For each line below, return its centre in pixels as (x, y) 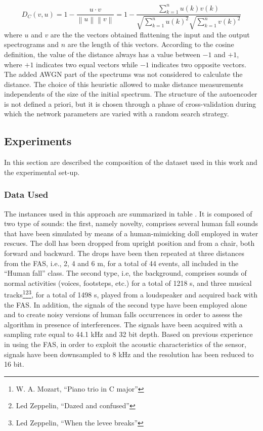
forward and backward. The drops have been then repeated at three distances (124, 253)
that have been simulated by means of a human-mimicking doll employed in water (131, 233)
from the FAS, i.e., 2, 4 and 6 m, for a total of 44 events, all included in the (121, 263)
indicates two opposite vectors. (199, 64)
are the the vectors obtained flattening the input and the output (150, 34)
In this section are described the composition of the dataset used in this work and (131, 162)
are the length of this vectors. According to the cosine (151, 44)
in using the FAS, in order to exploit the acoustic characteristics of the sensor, (125, 344)
